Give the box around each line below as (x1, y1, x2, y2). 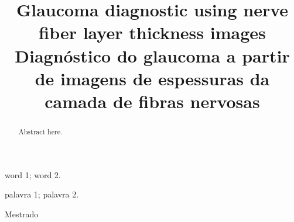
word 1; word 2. (5, 168, 61, 181)
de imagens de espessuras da (35, 66, 270, 90)
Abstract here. (18, 126, 63, 136)
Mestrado (5, 207, 39, 220)
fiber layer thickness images (39, 20, 266, 44)
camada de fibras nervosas (45, 89, 260, 113)
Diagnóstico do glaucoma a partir (15, 43, 290, 67)
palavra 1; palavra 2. (5, 188, 79, 200)
